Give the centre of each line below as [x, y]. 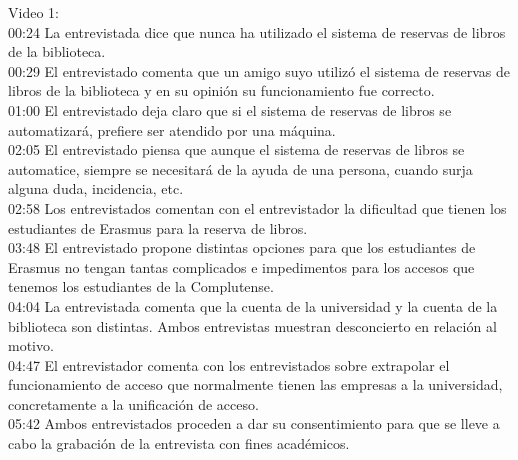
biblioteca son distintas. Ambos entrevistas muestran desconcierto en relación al [252, 325]
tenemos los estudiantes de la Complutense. [141, 286]
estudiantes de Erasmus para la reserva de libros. [158, 227]
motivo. [31, 345]
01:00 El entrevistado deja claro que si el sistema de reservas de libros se [230, 109]
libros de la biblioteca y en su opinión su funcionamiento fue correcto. [221, 90]
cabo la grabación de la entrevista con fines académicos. [179, 443]
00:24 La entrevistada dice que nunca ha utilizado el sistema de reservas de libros [257, 31]
